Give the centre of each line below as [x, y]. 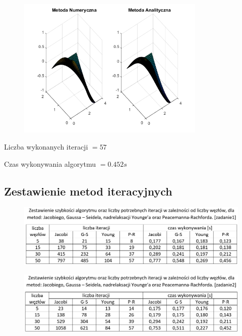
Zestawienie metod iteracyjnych [88, 191]
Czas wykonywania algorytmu [50, 163]
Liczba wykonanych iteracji [46, 146]
